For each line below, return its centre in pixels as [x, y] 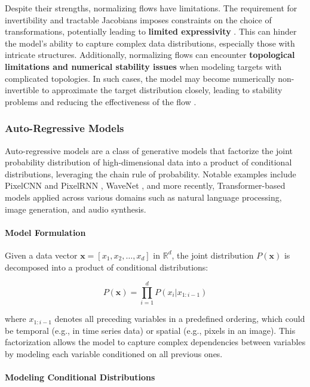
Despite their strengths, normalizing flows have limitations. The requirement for [151, 8]
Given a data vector [41, 255]
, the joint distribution [213, 255]
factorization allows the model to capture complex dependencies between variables [155, 342]
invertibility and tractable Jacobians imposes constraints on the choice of [138, 19]
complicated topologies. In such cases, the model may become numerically [140, 78]
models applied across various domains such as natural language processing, [143, 197]
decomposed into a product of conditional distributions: [107, 267]
